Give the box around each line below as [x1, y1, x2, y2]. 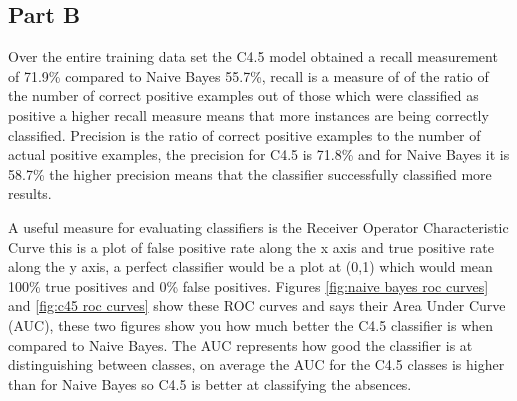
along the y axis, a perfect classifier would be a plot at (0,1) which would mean [8, 256, 493, 277]
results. [8, 183, 52, 204]
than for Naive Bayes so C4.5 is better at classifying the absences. [8, 373, 412, 394]
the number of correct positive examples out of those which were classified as [8, 85, 479, 106]
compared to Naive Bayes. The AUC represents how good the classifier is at [8, 334, 473, 355]
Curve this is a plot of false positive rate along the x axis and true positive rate [8, 236, 494, 257]
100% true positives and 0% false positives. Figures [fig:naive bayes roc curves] [8, 275, 489, 296]
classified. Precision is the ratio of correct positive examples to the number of [8, 124, 481, 145]
